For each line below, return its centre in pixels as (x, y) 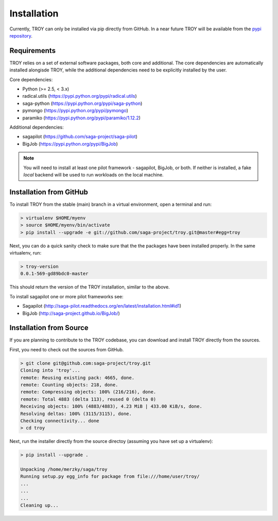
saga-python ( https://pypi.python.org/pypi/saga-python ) (82, 103)
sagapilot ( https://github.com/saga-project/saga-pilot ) (80, 137)
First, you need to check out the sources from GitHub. (67, 349)
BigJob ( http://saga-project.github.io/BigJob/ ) (71, 313)
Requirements (33, 51)
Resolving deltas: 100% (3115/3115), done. (76, 414)
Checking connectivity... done (60, 421)
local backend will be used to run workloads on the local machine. (94, 174)
